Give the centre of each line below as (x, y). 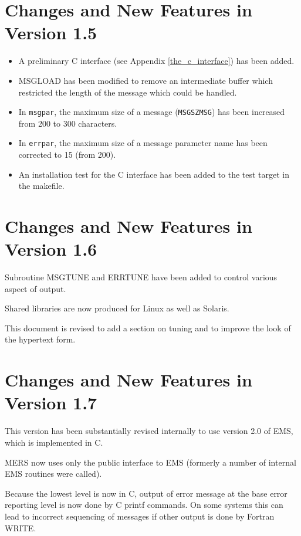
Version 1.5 (51, 33)
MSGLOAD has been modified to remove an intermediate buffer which (146, 80)
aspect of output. (35, 288)
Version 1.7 (51, 403)
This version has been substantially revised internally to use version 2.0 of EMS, (149, 431)
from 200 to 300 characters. (68, 123)
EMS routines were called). (53, 474)
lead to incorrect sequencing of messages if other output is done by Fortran (140, 516)
